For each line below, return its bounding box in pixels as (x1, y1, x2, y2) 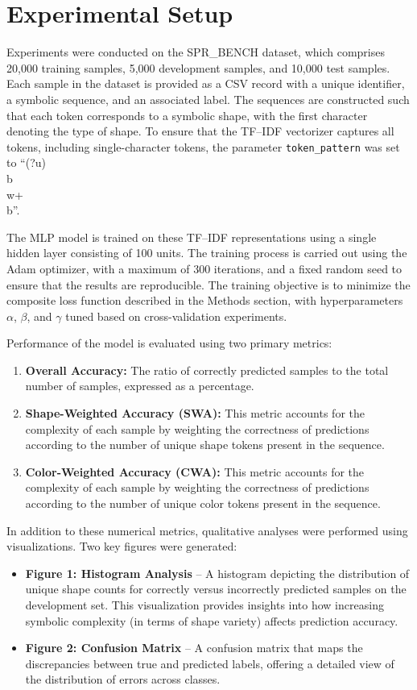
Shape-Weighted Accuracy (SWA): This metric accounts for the (25, 405, 365, 422)
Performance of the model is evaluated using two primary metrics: (6, 335, 332, 351)
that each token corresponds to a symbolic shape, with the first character (6, 106, 368, 123)
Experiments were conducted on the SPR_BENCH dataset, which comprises (6, 44, 385, 60)
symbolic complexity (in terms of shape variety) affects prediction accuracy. (25, 612, 398, 629)
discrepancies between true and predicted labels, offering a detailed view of (25, 655, 394, 671)
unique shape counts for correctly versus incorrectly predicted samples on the (25, 580, 407, 597)
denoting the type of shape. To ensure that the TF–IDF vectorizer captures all (6, 123, 394, 139)
